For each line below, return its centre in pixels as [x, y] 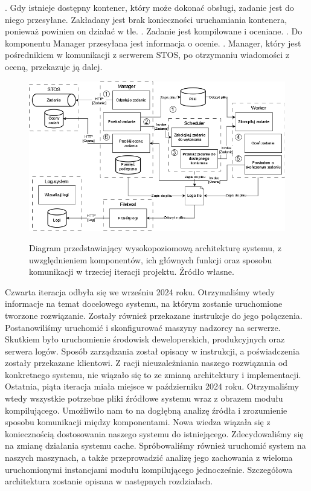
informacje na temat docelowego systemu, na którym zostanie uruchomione [144, 303]
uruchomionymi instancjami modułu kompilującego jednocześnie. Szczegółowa [149, 469]
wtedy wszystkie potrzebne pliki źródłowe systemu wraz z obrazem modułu [144, 398]
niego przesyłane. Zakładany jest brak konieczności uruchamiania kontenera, [146, 19]
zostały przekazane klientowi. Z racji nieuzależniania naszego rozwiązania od [146, 363]
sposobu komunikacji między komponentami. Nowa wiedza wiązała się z [138, 422]
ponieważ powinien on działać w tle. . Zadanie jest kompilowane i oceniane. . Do [154, 31]
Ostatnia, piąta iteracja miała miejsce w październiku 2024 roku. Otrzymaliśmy [152, 386]
